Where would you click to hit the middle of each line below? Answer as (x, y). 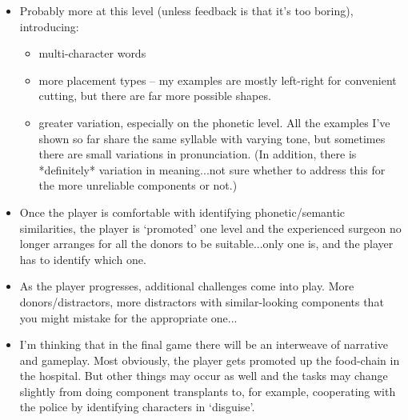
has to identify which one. (83, 259)
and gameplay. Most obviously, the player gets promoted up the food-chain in (210, 360)
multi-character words (92, 53)
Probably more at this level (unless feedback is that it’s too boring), (186, 10)
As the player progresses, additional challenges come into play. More (187, 286)
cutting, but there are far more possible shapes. (155, 96)
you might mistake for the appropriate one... (128, 317)
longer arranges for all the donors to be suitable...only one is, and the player (206, 244)
